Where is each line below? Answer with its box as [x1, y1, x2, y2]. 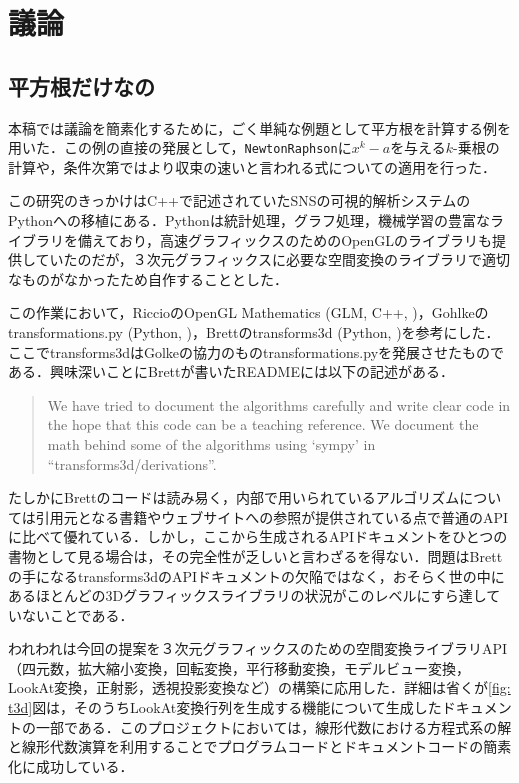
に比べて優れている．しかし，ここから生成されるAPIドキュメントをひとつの [8, 526, 508, 547]
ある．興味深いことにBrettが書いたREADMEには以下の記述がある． [8, 361, 454, 382]
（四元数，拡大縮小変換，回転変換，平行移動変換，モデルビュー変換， [8, 657, 470, 678]
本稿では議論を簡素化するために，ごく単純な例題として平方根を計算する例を [8, 117, 511, 138]
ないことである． [21, 604, 134, 625]
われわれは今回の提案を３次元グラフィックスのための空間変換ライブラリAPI [8, 638, 507, 659]
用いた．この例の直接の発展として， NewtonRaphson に [8, 137, 352, 158]
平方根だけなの [8, 70, 155, 101]
